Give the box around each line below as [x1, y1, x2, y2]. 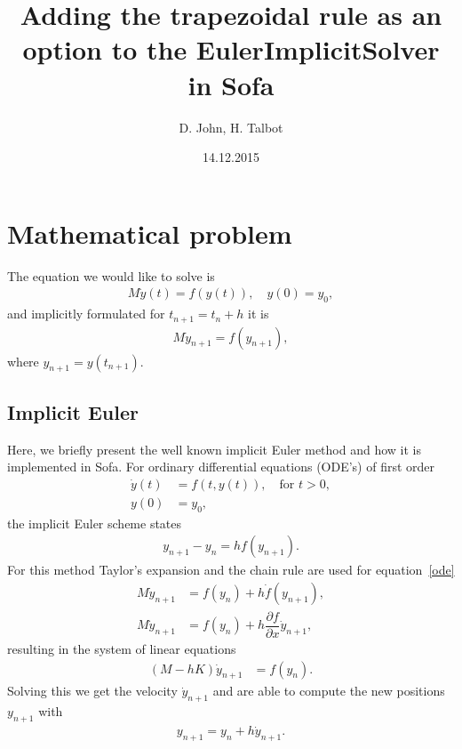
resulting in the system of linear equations [7, 639, 236, 657]
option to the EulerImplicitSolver [22, 31, 440, 68]
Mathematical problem [7, 214, 292, 251]
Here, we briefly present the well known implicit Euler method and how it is [7, 439, 421, 458]
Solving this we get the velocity [7, 681, 178, 700]
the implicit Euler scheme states [7, 513, 182, 532]
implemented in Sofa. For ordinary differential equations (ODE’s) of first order [7, 457, 435, 476]
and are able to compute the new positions [212, 681, 445, 700]
